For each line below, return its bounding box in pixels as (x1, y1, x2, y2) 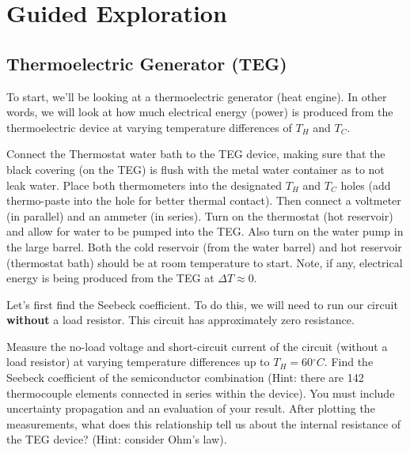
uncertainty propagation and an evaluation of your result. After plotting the (6, 400, 375, 417)
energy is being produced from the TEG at (6, 270, 214, 286)
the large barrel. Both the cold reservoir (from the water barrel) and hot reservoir (6, 238, 402, 255)
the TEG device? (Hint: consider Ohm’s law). (6, 431, 227, 447)
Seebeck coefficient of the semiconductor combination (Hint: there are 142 (6, 369, 364, 386)
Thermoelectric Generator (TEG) (6, 51, 287, 75)
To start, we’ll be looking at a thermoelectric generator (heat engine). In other (6, 88, 387, 104)
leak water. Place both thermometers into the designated (6, 176, 283, 193)
